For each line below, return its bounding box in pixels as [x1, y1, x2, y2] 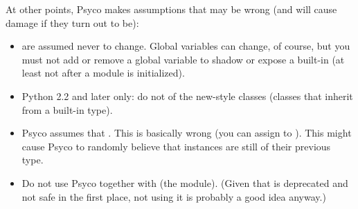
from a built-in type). [21, 102, 113, 117]
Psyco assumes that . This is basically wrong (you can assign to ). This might [21, 126, 352, 140]
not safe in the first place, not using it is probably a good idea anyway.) [21, 189, 326, 203]
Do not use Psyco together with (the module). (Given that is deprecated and [21, 175, 348, 190]
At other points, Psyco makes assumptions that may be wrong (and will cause [6, 2, 337, 16]
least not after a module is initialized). [21, 66, 185, 80]
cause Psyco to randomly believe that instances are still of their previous [21, 139, 331, 153]
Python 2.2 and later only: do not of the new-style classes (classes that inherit [21, 88, 353, 103]
